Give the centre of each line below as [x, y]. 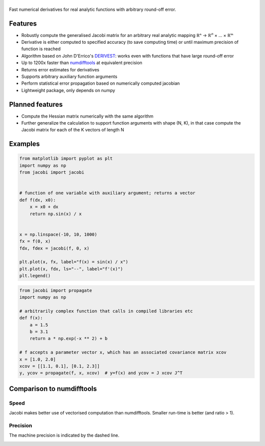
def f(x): [31, 318]
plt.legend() [35, 276]
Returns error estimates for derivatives [60, 69]
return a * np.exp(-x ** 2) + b [69, 339]
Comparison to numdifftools [53, 389]
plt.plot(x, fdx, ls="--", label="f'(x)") [71, 269]
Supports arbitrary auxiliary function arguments [69, 77]
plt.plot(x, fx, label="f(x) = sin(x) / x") [74, 262]
